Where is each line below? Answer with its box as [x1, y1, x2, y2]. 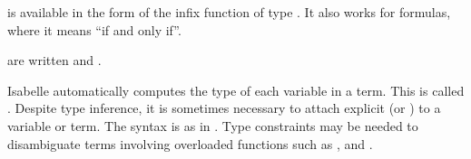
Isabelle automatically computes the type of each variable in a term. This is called [7, 80, 465, 99]
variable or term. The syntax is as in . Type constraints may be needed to [7, 116, 418, 135]
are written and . [7, 51, 102, 70]
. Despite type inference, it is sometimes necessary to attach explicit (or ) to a [7, 98, 441, 117]
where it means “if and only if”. [7, 20, 182, 39]
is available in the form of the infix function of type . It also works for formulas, [7, 3, 451, 21]
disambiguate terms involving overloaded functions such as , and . [7, 134, 373, 153]
